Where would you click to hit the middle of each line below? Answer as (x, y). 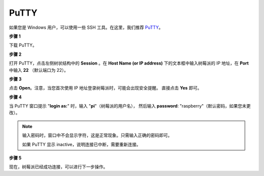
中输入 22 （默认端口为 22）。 (39, 70)
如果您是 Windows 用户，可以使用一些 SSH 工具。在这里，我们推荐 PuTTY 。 (86, 27)
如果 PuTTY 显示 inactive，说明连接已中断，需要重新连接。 (82, 144)
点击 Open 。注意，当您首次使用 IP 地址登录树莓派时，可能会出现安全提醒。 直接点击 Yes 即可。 (105, 88)
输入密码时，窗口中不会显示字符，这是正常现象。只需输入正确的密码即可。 (97, 135)
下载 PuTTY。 (23, 45)
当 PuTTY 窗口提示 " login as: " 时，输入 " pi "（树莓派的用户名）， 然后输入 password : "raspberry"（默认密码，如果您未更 (130, 106)
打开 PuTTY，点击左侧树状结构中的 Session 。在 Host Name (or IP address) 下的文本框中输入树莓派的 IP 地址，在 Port (129, 63)
